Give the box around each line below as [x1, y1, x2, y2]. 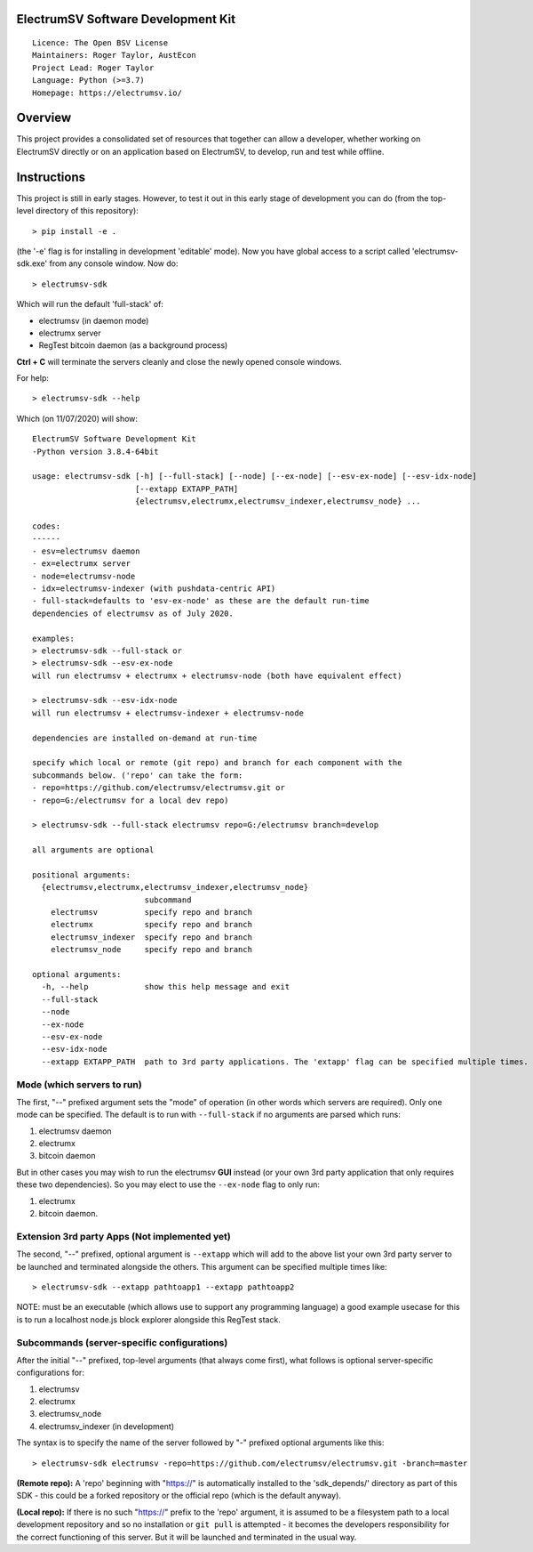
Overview [16, 110, 72, 125]
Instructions [16, 169, 86, 184]
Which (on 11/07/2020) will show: [16, 413, 138, 424]
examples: [32, 633, 75, 643]
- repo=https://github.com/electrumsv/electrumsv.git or [32, 783, 286, 793]
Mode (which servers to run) [16, 1078, 142, 1090]
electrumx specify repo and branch [50, 919, 253, 930]
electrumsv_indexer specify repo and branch [50, 932, 253, 942]
